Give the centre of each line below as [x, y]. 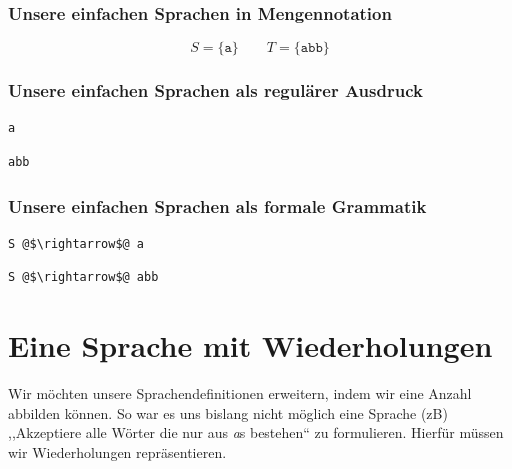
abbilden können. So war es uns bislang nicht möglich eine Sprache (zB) [228, 412]
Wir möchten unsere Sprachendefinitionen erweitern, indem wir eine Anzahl [240, 393]
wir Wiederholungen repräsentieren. [117, 451]
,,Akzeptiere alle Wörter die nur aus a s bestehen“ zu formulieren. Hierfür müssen [256, 432]
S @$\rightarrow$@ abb [83, 277]
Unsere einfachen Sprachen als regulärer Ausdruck [215, 90]
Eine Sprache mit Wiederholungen [250, 345]
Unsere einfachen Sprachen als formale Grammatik [217, 205]
